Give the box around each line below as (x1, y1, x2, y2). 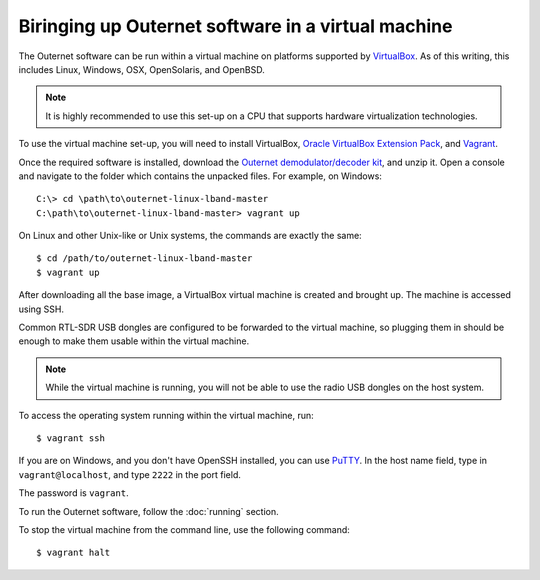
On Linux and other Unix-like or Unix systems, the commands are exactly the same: (18, 230, 362, 242)
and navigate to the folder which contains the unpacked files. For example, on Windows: (18, 170, 382, 182)
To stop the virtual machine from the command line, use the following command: (18, 523, 350, 535)
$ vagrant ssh (36, 432, 105, 444)
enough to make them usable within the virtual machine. (18, 335, 250, 347)
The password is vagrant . (18, 487, 129, 499)
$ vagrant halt (36, 547, 111, 559)
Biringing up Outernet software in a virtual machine (18, 15, 453, 37)
